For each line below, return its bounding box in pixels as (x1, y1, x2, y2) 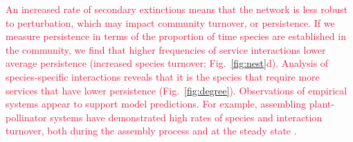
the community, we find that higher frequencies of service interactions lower (6, 42, 326, 57)
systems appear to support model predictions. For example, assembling (6, 97, 307, 111)
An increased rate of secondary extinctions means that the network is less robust (6, 2, 348, 16)
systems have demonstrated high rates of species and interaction (50, 110, 323, 124)
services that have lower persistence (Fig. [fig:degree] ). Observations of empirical (6, 83, 347, 97)
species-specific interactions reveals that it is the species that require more (6, 69, 320, 83)
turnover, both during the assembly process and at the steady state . (6, 123, 297, 138)
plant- (309, 97, 334, 111)
